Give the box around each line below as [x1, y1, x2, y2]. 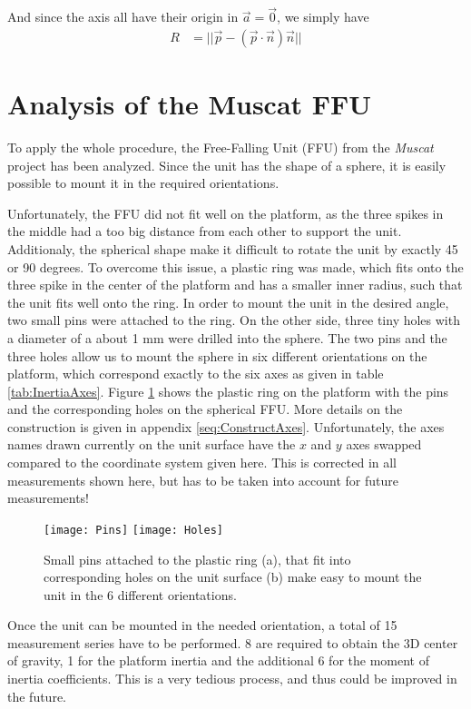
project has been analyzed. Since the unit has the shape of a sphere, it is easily [7, 155, 446, 174]
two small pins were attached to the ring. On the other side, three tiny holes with [7, 310, 460, 330]
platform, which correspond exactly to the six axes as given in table [7, 364, 384, 383]
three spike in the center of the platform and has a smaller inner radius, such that [7, 275, 463, 294]
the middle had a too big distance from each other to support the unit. [7, 222, 402, 241]
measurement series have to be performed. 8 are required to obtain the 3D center [7, 633, 458, 652]
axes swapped [346, 435, 422, 454]
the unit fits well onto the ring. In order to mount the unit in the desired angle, [7, 292, 449, 311]
